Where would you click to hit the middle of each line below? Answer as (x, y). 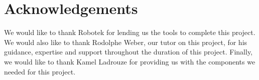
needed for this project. (40, 71)
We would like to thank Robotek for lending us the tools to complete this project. (130, 32)
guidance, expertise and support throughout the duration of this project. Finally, (128, 52)
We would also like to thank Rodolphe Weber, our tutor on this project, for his (126, 42)
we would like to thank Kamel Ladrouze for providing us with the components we (130, 61)
